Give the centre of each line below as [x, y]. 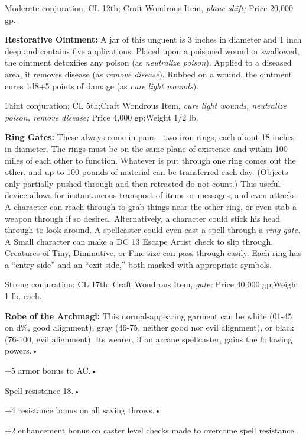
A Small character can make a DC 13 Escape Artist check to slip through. [139, 241]
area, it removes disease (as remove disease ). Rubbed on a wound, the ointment [149, 74]
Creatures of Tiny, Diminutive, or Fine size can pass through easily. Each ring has [153, 253]
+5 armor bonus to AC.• [51, 371]
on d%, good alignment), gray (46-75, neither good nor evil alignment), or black [149, 327]
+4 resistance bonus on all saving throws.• [83, 410]
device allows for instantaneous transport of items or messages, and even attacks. [152, 195]
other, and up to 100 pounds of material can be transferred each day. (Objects [147, 172]
